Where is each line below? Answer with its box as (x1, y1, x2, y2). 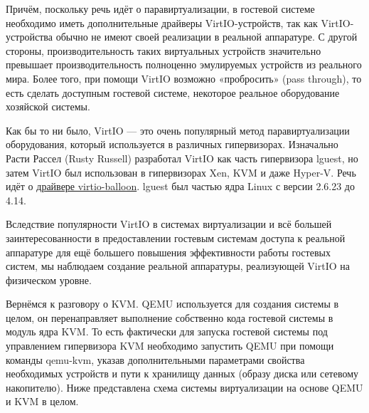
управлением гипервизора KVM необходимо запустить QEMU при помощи (6, 338, 334, 353)
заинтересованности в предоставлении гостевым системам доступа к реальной (6, 230, 346, 245)
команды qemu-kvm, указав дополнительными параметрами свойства (6, 352, 305, 367)
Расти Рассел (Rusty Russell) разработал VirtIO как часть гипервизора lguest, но (6, 150, 358, 165)
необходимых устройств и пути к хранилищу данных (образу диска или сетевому (6, 366, 359, 381)
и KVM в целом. (6, 394, 79, 409)
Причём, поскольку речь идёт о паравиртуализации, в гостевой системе (6, 1, 315, 16)
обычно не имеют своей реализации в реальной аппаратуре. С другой (55, 29, 358, 44)
